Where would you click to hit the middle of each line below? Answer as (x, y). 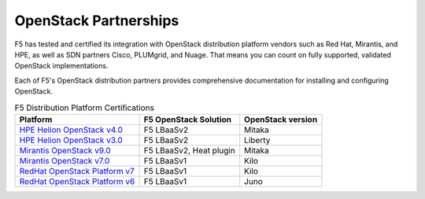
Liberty (257, 140)
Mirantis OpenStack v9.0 (65, 150)
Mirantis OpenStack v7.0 (65, 160)
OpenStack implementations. (61, 66)
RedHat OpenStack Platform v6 (77, 181)
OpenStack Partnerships (97, 20)
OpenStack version (281, 120)
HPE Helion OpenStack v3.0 (71, 140)
